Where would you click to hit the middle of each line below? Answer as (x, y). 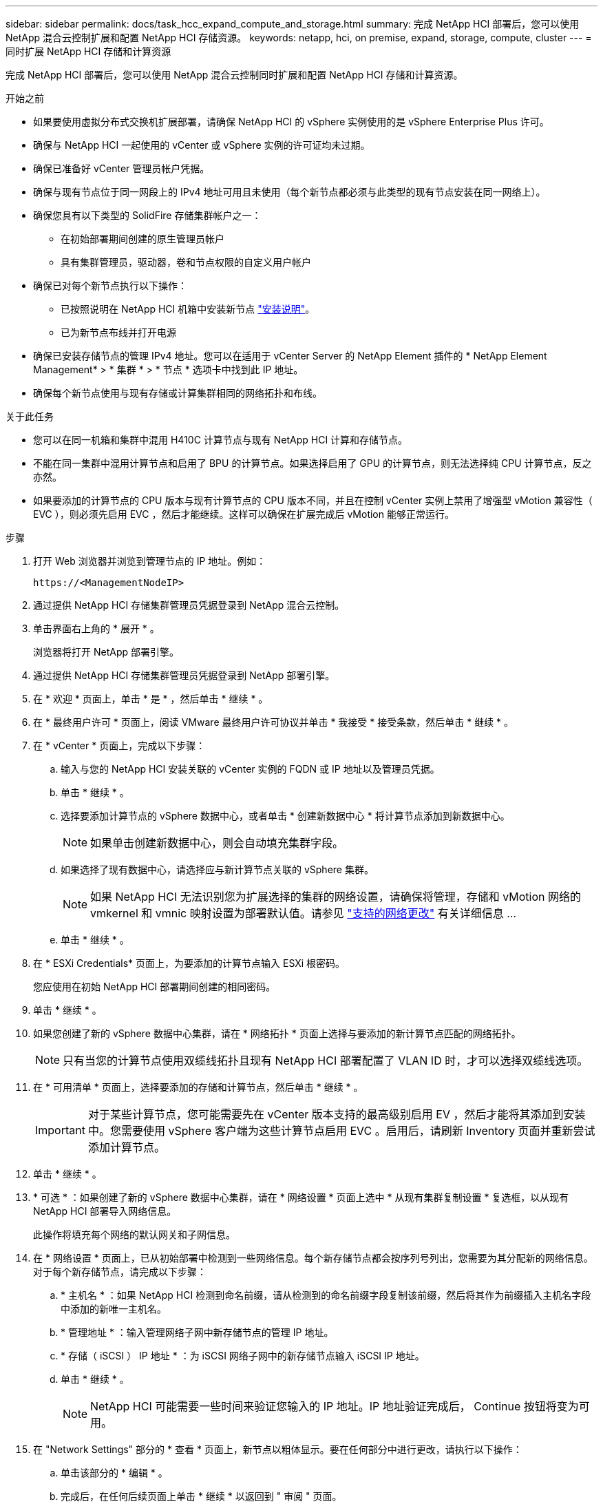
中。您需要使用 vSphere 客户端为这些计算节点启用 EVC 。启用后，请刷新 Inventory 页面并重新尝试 (341, 1131)
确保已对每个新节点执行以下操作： (110, 285)
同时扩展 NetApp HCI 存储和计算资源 (88, 51)
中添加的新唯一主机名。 (114, 1309)
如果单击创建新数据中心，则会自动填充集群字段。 (217, 843)
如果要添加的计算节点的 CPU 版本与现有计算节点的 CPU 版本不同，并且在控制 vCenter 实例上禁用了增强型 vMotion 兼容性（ (313, 500)
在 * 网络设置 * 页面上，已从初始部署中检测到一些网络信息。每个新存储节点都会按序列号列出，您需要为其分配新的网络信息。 (313, 1258)
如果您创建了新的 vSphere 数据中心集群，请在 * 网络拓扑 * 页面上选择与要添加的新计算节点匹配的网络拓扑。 (277, 1033)
